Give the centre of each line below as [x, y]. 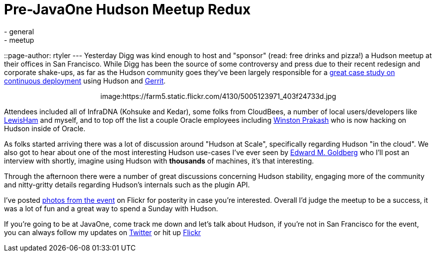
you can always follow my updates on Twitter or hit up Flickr [103, 232]
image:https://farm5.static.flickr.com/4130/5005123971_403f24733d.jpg [218, 96]
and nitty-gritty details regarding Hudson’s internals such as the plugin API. [127, 184]
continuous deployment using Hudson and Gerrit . [85, 81]
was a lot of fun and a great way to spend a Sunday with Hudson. [111, 208]
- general [19, 31]
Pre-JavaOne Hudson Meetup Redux [127, 9]
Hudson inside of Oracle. [45, 128]
